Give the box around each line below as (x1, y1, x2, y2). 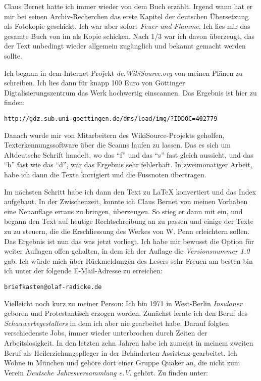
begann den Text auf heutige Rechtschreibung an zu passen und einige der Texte (4, 216, 254, 226)
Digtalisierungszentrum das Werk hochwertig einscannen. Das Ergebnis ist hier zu (4, 87, 257, 98)
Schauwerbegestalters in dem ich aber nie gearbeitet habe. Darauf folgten (4, 317, 229, 328)
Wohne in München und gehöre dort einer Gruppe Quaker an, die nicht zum (4, 357, 240, 368)
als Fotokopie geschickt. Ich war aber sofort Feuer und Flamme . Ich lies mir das (4, 21, 250, 31)
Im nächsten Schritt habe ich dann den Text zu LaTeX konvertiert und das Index (4, 186, 256, 197)
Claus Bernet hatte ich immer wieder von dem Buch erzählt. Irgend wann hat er (4, 1, 253, 11)
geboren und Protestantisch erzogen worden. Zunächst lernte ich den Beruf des (4, 308, 247, 318)
